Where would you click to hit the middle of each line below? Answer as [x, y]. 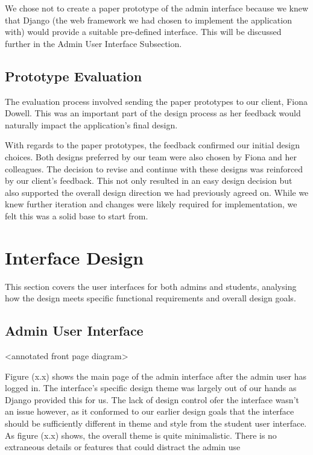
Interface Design [74, 257]
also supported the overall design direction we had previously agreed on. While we [157, 192]
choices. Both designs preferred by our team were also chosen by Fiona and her [151, 156]
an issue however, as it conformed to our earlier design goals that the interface [150, 411]
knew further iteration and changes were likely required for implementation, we [151, 204]
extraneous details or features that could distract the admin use [123, 447]
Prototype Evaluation [74, 76]
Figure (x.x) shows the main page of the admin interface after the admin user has [156, 376]
